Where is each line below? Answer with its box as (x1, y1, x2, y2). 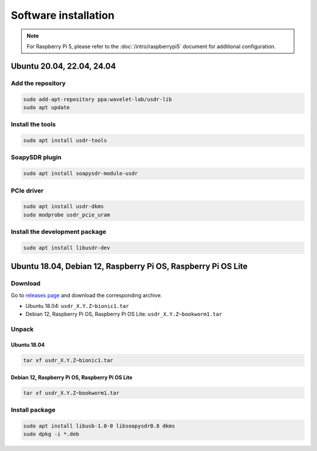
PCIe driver (11, 186, 44, 195)
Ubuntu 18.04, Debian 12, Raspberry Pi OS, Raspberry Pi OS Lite (11, 262, 248, 272)
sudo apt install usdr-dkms (23, 203, 104, 210)
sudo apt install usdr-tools (23, 137, 107, 144)
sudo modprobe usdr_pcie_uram (23, 211, 110, 218)
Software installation (11, 9, 114, 22)
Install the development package (11, 228, 107, 236)
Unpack (11, 325, 34, 334)
